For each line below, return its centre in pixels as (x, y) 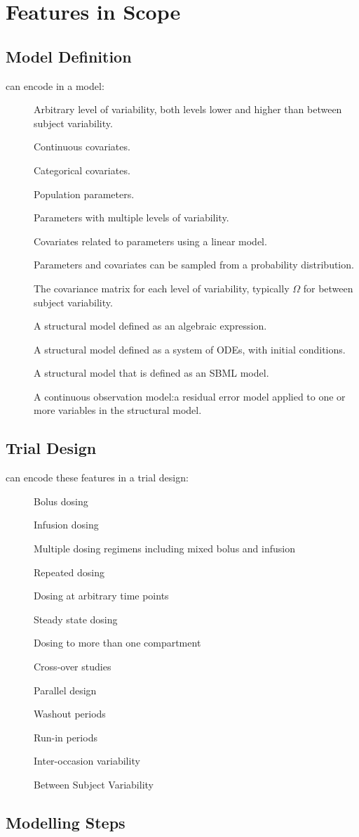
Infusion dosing (66, 525)
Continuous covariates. (82, 147)
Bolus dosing (61, 501)
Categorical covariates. (82, 170)
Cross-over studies (73, 667)
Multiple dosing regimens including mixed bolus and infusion (164, 549)
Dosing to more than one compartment (117, 643)
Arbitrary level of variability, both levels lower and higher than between (188, 109)
